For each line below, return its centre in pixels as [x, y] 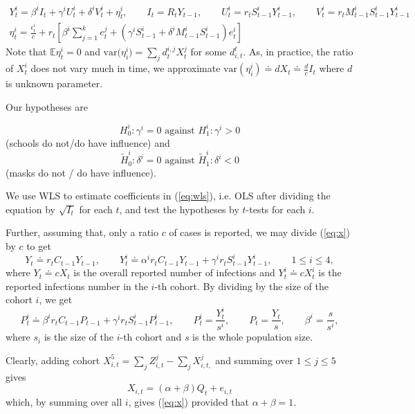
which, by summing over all [64, 402]
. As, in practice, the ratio [298, 52]
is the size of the [79, 337]
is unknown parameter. [54, 83]
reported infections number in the [77, 286]
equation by [30, 209]
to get [39, 245]
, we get [56, 299]
